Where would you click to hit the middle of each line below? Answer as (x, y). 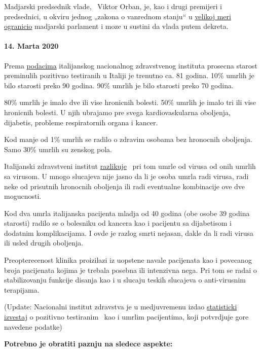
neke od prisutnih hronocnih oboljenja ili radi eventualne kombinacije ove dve (125, 186)
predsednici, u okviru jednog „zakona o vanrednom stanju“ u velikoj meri (118, 16)
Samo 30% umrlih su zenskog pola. (58, 149)
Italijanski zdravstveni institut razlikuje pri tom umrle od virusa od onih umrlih (130, 166)
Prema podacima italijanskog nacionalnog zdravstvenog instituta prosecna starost (131, 65)
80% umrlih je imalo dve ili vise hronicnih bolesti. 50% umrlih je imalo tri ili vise (130, 102)
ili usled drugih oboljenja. (44, 243)
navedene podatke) (33, 326)
